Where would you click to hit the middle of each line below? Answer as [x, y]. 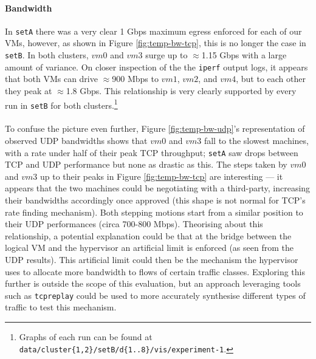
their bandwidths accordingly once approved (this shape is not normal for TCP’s [155, 200]
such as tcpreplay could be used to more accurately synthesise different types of [155, 295]
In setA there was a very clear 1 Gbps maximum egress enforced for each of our [153, 31]
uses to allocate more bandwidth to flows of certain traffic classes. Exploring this [155, 271]
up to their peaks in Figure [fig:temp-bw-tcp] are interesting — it [161, 176]
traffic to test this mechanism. [61, 307]
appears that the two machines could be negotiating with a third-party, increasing [158, 188]
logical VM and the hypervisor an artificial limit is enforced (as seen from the [149, 248]
